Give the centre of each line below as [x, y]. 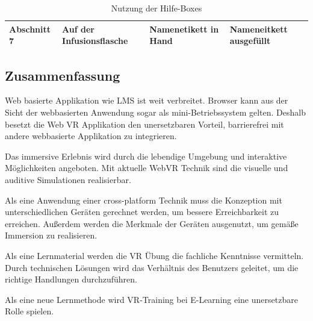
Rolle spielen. [29, 311]
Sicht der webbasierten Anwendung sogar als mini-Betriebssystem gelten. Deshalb [155, 112]
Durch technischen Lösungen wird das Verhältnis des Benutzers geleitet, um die [152, 267]
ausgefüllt [250, 41]
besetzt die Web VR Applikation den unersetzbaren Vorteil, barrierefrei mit [144, 124]
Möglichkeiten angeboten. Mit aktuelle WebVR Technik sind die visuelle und [147, 168]
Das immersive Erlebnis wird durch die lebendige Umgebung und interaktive [146, 156]
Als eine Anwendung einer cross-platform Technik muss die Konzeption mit [144, 200]
